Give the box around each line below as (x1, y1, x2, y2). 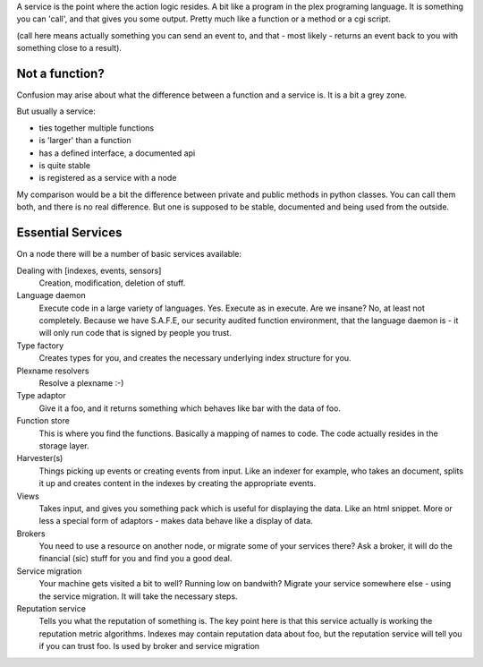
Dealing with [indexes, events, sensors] (16, 265, 162, 276)
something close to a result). (16, 43, 123, 54)
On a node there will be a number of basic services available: (16, 249, 241, 260)
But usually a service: (16, 106, 96, 116)
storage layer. (38, 440, 89, 451)
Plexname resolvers (16, 365, 89, 376)
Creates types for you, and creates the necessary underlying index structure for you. (38, 353, 352, 363)
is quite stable (38, 160, 91, 171)
